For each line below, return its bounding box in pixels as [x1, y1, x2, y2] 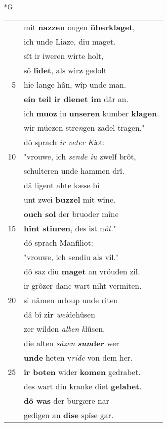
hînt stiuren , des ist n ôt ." [24, 222, 116, 234]
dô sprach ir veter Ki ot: [24, 136, 105, 148]
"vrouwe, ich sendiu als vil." [24, 251, 119, 263]
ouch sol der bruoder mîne [24, 208, 119, 219]
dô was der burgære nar [24, 394, 109, 406]
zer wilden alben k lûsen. [24, 322, 105, 334]
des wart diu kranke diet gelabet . [24, 380, 142, 392]
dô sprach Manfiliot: [24, 236, 93, 248]
